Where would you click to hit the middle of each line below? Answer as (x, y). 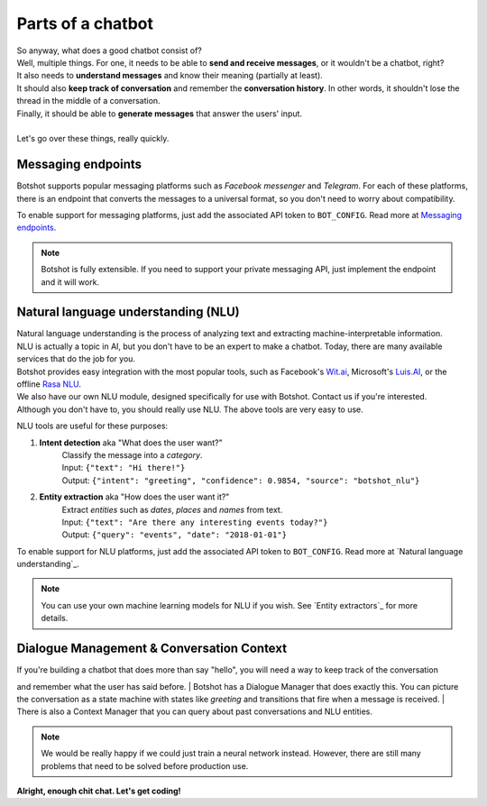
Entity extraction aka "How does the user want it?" (134, 497)
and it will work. (70, 282)
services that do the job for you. (76, 359)
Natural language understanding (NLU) (128, 312)
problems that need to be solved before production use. (145, 765)
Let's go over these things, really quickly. (93, 139)
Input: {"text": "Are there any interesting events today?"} (195, 522)
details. (55, 618)
